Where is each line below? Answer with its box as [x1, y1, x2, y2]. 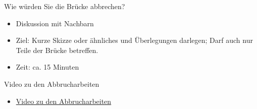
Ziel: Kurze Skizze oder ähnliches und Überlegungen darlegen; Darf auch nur [16, 35, 253, 45]
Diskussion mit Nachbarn [16, 18, 94, 28]
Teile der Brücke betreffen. [16, 44, 98, 55]
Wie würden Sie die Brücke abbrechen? [4, 1, 125, 11]
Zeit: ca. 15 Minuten [16, 62, 79, 72]
